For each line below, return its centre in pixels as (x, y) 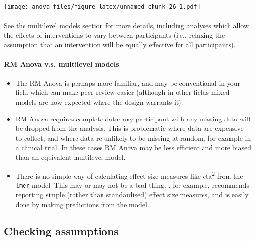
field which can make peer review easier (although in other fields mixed (122, 92)
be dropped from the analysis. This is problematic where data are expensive (129, 128)
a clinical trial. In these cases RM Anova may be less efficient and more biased (133, 147)
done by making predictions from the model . (82, 204)
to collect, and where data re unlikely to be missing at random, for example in (133, 137)
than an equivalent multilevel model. (70, 157)
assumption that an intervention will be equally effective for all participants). (120, 45)
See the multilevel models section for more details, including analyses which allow (127, 25)
